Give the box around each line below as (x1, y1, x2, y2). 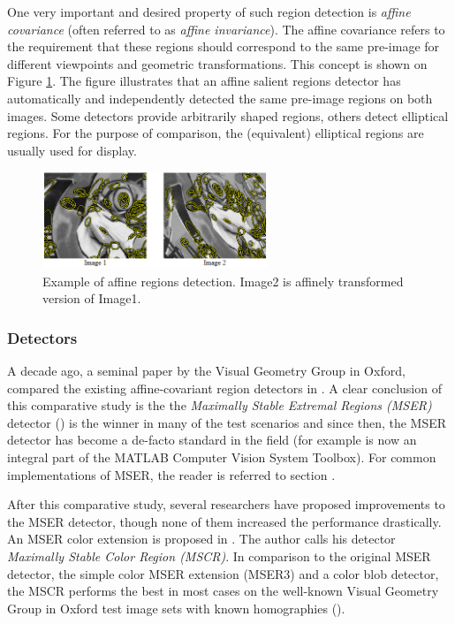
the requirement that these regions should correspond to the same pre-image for (7, 37, 440, 56)
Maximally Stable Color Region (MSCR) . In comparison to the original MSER (7, 546, 431, 565)
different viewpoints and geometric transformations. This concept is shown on (7, 54, 428, 72)
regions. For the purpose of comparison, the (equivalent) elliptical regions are (7, 124, 424, 142)
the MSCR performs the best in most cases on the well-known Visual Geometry (7, 582, 439, 600)
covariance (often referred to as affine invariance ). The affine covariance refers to (7, 19, 445, 38)
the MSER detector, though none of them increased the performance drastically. (7, 512, 442, 530)
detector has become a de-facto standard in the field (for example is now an (7, 430, 417, 449)
